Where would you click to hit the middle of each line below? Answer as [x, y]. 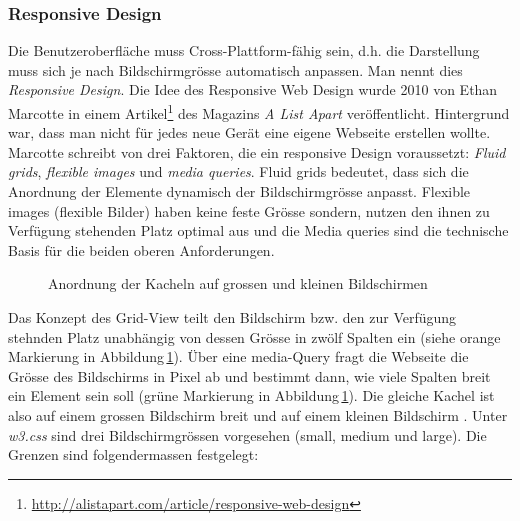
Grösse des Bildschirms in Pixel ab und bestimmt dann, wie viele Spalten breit [249, 375]
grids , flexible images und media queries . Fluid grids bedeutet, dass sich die [238, 171]
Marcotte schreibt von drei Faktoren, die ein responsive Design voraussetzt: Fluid [257, 151]
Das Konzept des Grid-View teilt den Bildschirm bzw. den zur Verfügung [232, 317]
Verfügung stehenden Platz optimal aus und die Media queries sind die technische [258, 230]
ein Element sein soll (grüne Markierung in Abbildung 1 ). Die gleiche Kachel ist [251, 395]
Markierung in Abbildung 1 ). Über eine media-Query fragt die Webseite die [238, 356]
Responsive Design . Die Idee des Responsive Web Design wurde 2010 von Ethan [253, 89]
